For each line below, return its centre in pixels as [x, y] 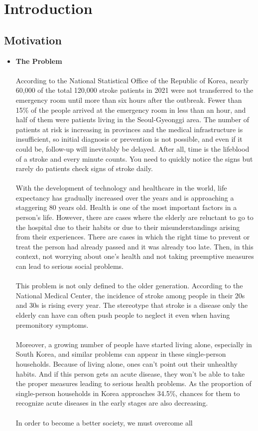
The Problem [39, 61]
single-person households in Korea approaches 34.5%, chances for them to [128, 393]
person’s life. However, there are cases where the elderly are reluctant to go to [134, 217]
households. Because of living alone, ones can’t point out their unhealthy [127, 363]
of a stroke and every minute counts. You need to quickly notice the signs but [134, 158]
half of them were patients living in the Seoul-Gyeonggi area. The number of [132, 119]
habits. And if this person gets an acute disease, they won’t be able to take [130, 373]
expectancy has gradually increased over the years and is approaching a [125, 197]
